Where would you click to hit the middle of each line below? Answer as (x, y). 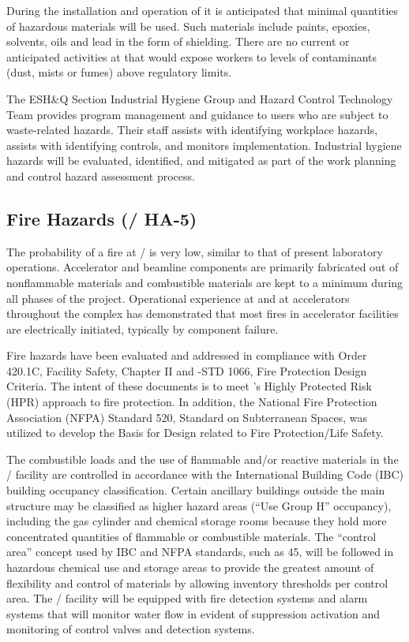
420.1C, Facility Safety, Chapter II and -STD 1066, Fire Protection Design (187, 370)
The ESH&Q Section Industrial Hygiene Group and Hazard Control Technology (200, 98)
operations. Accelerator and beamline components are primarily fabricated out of (203, 267)
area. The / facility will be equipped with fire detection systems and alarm (187, 598)
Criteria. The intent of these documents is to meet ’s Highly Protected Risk (189, 386)
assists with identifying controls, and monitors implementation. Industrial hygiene (204, 145)
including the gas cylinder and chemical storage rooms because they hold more (197, 521)
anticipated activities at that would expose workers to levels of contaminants (192, 56)
